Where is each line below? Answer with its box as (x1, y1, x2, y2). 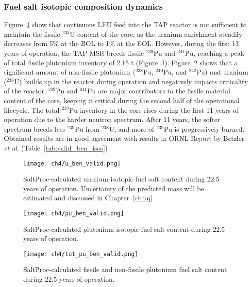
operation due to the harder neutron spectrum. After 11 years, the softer (4, 114, 220, 124)
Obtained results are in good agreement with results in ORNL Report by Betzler (4, 133, 245, 143)
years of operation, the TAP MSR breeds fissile (4, 48, 144, 58)
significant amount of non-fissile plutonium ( (4, 67, 136, 77)
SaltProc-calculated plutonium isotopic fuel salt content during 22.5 (23, 224, 225, 234)
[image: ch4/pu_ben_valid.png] (23, 210, 124, 217)
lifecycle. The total (4, 105, 60, 115)
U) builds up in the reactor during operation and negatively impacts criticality (14, 76, 248, 86)
